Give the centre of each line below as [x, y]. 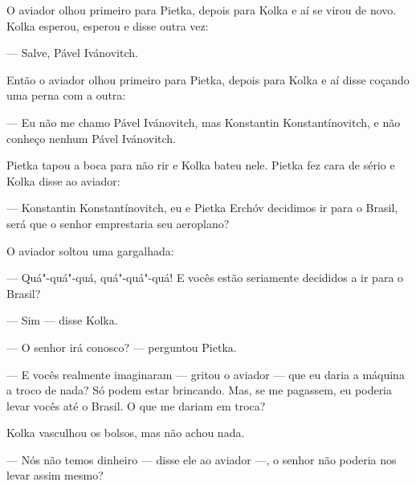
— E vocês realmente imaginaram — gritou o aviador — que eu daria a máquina [206, 374]
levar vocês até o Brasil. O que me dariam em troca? [136, 405]
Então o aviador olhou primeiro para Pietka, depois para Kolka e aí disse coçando [208, 79]
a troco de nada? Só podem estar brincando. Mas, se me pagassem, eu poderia [200, 390]
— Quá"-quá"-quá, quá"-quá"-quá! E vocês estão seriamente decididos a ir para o [205, 278]
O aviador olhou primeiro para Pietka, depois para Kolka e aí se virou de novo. [202, 10]
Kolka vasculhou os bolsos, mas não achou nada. [126, 433]
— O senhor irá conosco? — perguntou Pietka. [122, 347]
